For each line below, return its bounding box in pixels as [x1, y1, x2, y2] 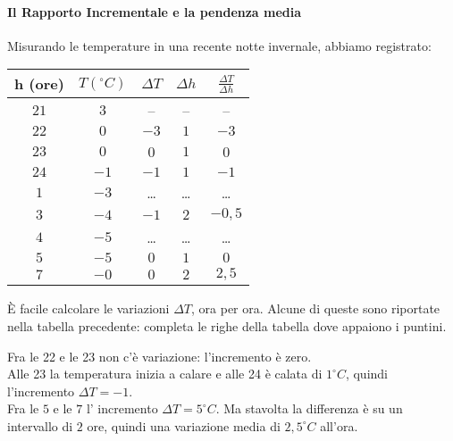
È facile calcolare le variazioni [7, 299, 170, 318]
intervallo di [7, 416, 73, 435]
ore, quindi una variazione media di [87, 416, 281, 435]
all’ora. [320, 416, 358, 435]
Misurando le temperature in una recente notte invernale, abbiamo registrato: [7, 36, 432, 54]
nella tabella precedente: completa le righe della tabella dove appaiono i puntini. [7, 316, 447, 335]
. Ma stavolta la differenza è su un [215, 399, 403, 418]
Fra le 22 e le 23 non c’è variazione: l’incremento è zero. [7, 346, 312, 365]
